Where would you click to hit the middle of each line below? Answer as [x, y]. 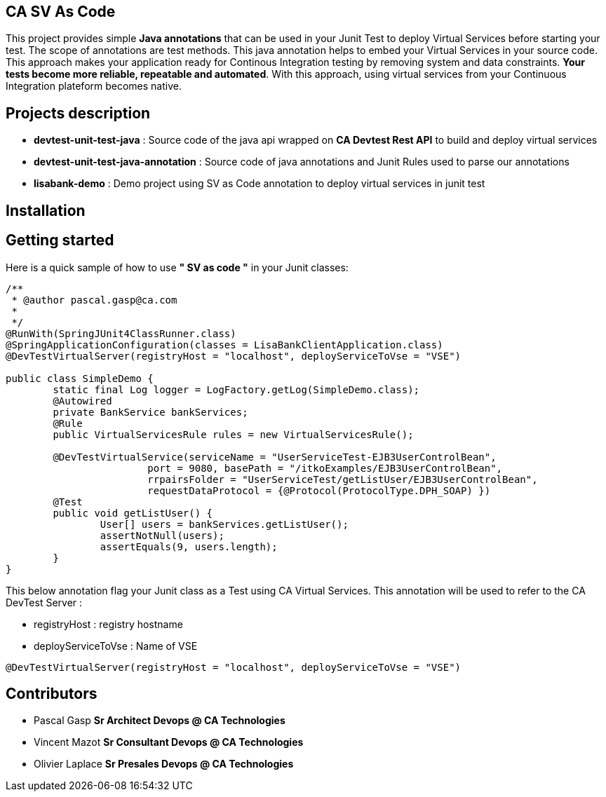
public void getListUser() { [133, 513]
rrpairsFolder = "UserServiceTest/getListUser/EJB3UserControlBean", [343, 479]
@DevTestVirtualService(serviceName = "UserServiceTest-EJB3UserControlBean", [275, 457]
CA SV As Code [61, 12]
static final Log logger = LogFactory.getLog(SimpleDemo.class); [236, 389]
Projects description [78, 113]
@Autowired [82, 401]
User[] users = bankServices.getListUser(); [224, 524]
